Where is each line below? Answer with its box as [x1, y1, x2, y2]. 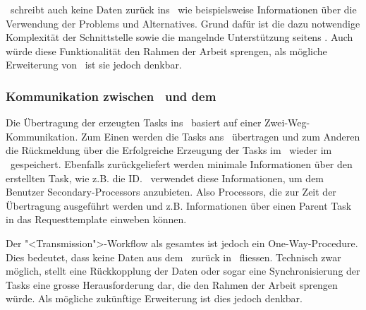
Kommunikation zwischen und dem [6, 87, 216, 105]
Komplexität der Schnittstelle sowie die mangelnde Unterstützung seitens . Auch [6, 30, 353, 44]
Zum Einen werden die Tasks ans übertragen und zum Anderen [80, 129, 360, 143]
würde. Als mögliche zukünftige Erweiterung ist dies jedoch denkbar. [6, 291, 303, 306]
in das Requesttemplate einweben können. [6, 212, 187, 227]
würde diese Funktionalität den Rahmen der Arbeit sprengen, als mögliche [6, 43, 327, 58]
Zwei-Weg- [264, 115, 310, 130]
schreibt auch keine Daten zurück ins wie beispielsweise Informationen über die [10, 2, 357, 16]
